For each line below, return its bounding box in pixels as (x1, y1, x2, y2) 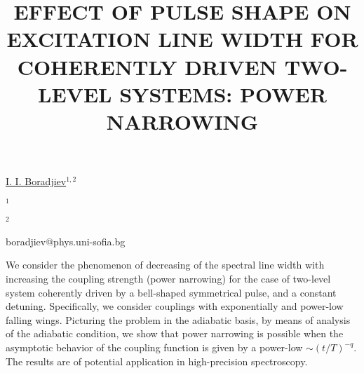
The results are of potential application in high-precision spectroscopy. (6, 353, 308, 368)
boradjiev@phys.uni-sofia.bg (6, 233, 126, 248)
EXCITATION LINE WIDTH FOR (6, 25, 358, 53)
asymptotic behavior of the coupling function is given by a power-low (6, 340, 303, 355)
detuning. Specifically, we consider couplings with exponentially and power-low (6, 299, 344, 313)
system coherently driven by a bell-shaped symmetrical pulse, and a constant (6, 285, 337, 299)
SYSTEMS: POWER (119, 79, 327, 108)
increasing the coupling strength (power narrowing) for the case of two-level (6, 271, 331, 286)
